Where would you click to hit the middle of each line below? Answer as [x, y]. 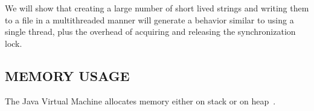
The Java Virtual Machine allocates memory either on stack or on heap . [140, 100]
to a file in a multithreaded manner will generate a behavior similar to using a [149, 19]
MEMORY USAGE [67, 75]
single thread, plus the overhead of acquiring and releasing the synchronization [150, 31]
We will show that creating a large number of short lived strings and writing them [157, 8]
